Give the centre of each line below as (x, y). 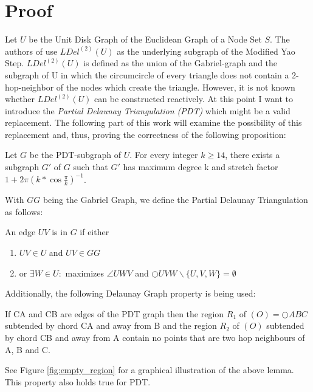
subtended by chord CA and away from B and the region (111, 325)
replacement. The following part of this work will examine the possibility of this (153, 122)
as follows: (24, 211)
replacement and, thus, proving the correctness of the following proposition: (146, 134)
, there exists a (253, 155)
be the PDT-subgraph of (75, 155)
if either (95, 232)
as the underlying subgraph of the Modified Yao (206, 51)
